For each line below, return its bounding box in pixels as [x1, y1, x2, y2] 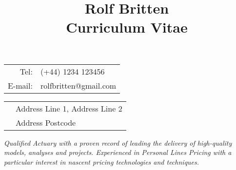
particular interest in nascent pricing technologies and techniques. [4, 156, 199, 167]
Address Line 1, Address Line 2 [16, 102, 122, 114]
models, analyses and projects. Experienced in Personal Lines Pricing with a [4, 147, 232, 157]
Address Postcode [16, 116, 76, 128]
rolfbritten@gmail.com [40, 79, 117, 91]
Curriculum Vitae [66, 17, 188, 37]
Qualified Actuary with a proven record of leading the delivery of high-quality [4, 137, 232, 148]
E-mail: [8, 79, 33, 91]
